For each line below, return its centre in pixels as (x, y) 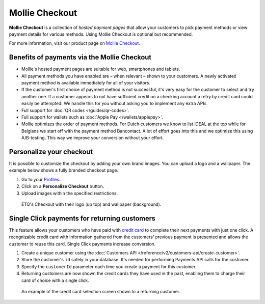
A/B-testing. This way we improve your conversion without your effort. (93, 138)
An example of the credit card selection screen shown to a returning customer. (101, 292)
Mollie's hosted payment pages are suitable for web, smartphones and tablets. (101, 69)
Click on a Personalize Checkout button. (63, 186)
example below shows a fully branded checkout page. (64, 170)
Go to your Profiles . (41, 179)
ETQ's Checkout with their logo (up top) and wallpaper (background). (91, 204)
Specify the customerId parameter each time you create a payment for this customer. (109, 266)
